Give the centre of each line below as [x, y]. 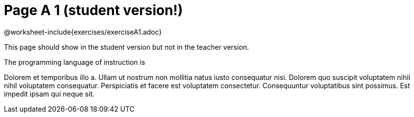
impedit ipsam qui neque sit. [49, 94]
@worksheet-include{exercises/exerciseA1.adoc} [83, 32]
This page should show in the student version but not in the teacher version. [127, 47]
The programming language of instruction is [75, 62]
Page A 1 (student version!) [94, 10]
